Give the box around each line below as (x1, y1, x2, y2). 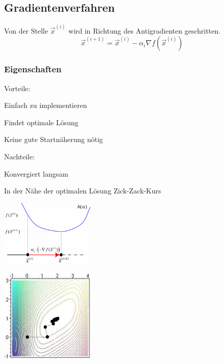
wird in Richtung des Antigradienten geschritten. (68, 25, 220, 36)
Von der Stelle (4, 25, 48, 36)
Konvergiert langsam (4, 168, 69, 179)
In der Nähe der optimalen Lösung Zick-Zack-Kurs (4, 185, 162, 196)
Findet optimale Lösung (4, 117, 79, 127)
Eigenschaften (4, 63, 62, 75)
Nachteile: (4, 151, 35, 162)
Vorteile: (4, 82, 30, 93)
